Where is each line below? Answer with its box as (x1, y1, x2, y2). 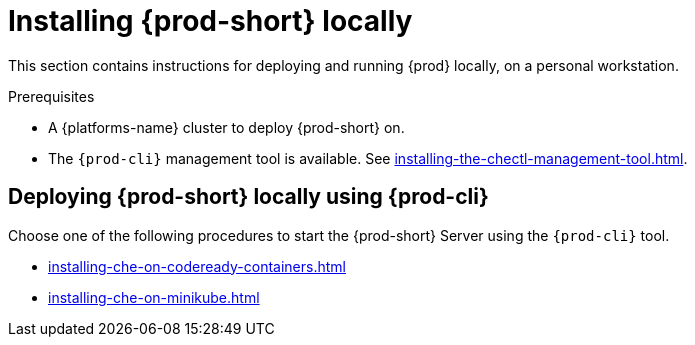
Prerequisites (8, 87, 95, 105)
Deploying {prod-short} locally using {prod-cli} (8, 184, 489, 210)
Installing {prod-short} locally (8, 4, 413, 38)
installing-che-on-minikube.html (48, 288, 260, 306)
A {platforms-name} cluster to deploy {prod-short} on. (48, 118, 405, 136)
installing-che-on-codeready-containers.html (48, 257, 346, 275)
